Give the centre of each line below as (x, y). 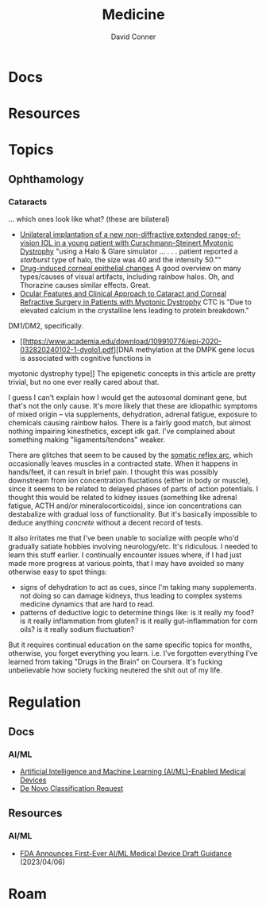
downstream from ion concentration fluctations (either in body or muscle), (129, 480)
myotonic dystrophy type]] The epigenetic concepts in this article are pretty (132, 374)
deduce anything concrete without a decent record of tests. (106, 523)
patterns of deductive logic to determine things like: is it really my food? (137, 612)
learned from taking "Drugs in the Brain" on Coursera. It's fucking (116, 662)
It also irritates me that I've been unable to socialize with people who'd (123, 538)
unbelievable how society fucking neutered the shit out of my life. (115, 670)
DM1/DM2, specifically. (46, 326)
